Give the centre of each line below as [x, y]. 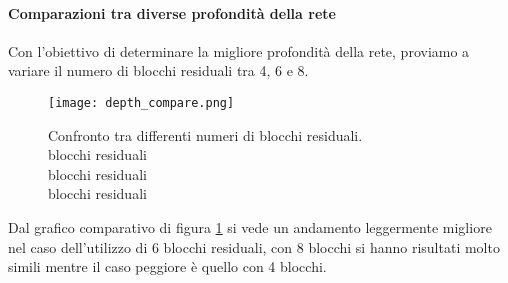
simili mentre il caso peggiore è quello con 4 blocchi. [167, 266]
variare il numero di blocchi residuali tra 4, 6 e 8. [158, 70]
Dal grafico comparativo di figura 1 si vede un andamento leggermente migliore [250, 227]
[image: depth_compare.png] [141, 102]
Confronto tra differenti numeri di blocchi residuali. [205, 134]
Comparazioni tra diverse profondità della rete [172, 12]
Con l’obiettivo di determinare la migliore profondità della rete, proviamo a [239, 50]
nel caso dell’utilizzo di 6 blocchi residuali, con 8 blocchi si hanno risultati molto [254, 246]
